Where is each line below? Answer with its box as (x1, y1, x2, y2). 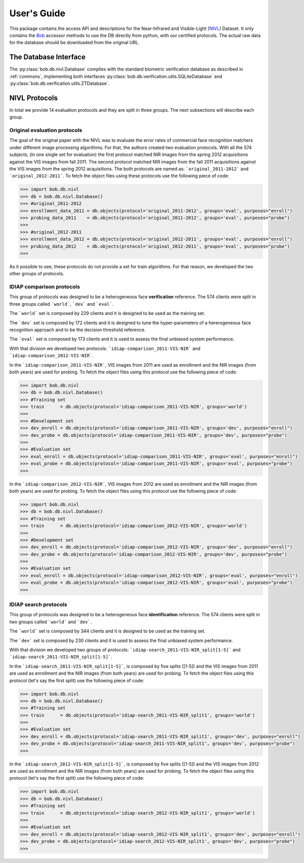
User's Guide (9, 8, 66, 19)
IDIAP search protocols (9, 601, 67, 608)
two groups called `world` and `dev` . (9, 619, 92, 625)
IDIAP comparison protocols (9, 283, 81, 291)
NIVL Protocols (9, 93, 58, 102)
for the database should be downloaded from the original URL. (9, 40, 140, 46)
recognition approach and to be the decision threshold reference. (9, 327, 146, 333)
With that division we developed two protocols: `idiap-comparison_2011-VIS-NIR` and (9, 345, 201, 351)
